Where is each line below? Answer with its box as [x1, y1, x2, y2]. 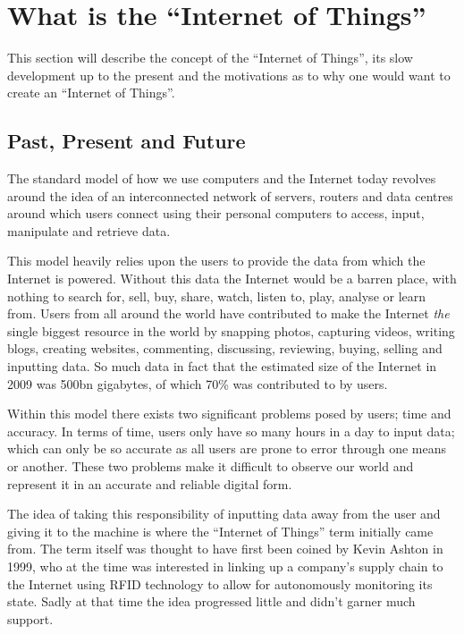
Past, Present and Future [7, 127, 246, 155]
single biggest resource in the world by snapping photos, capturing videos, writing [7, 321, 455, 340]
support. [7, 609, 54, 628]
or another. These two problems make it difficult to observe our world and [7, 457, 414, 476]
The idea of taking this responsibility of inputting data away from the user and [7, 504, 441, 523]
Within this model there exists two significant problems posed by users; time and [7, 404, 451, 423]
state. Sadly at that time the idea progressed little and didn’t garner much [7, 592, 416, 611]
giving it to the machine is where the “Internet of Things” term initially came [7, 521, 434, 540]
